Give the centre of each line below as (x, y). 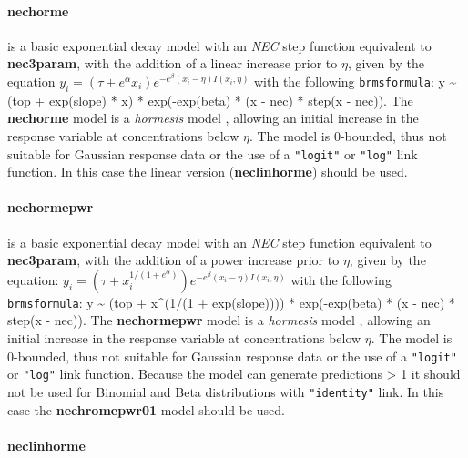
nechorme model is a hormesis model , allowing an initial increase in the (213, 118)
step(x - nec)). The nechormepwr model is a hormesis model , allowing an (219, 320)
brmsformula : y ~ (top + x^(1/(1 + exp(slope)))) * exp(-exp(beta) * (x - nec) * (231, 302)
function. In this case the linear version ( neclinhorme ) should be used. (208, 172)
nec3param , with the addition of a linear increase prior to (173, 63)
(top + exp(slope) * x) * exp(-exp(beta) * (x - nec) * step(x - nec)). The (210, 100)
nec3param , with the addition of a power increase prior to (173, 260)
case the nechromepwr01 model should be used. (146, 409)
